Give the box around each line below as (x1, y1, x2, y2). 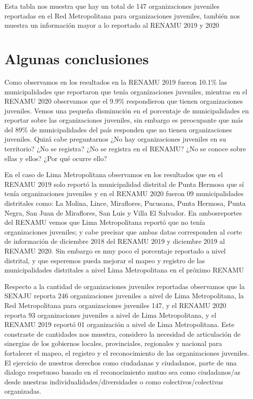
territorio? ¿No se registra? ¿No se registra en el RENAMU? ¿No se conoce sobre (4, 144, 246, 154)
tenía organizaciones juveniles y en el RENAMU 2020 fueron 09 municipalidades (4, 188, 244, 199)
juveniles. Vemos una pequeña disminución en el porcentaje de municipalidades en (4, 105, 249, 115)
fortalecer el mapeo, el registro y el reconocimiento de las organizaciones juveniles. (4, 347, 249, 358)
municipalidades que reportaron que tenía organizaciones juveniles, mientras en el (4, 86, 248, 96)
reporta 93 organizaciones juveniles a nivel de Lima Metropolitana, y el (4, 309, 217, 320)
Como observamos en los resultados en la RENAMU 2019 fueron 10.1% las (4, 76, 227, 87)
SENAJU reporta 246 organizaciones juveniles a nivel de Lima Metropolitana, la (4, 290, 244, 301)
